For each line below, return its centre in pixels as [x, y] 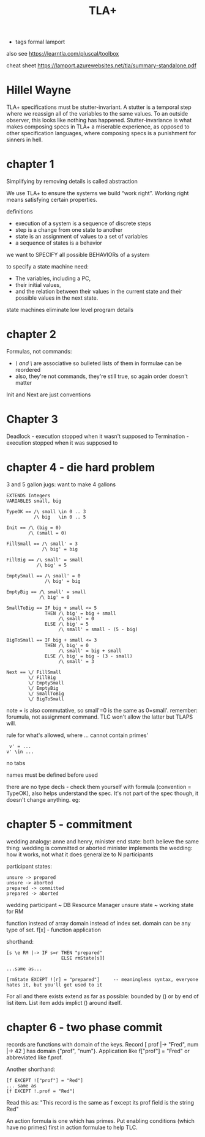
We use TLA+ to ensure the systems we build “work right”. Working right [98, 193]
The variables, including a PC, [53, 278]
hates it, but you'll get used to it [54, 985]
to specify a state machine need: [47, 267]
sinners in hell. [24, 140]
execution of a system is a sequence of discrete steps [83, 223]
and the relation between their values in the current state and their [99, 292]
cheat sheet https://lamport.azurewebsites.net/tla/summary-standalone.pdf [102, 65]
